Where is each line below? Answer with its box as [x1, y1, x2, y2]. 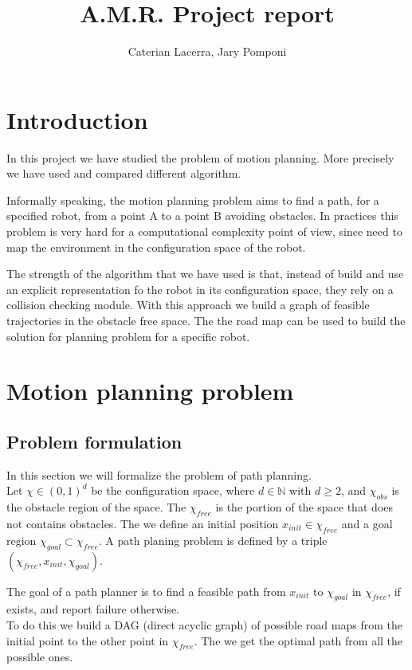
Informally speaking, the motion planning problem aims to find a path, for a [6, 191, 379, 208]
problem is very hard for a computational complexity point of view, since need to [6, 223, 402, 240]
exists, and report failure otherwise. [6, 601, 180, 617]
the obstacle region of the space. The [6, 499, 186, 515]
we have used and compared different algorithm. [6, 165, 241, 182]
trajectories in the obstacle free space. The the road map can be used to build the [6, 312, 406, 328]
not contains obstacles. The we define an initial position [6, 515, 279, 531]
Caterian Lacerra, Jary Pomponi [128, 43, 287, 60]
